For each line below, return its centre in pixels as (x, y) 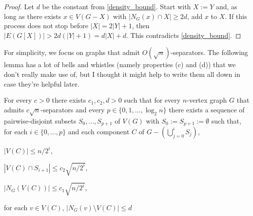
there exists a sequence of (207, 109)
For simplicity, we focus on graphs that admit (72, 52)
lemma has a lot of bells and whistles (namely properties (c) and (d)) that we (120, 64)
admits (14, 109)
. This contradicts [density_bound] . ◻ (184, 35)
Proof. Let (19, 6)
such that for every (152, 100)
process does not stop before (46, 26)
